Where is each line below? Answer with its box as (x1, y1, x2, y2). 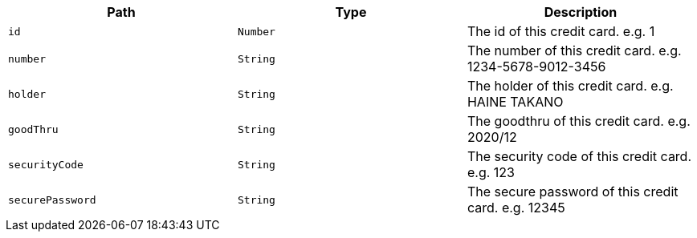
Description (544, 4, 618, 20)
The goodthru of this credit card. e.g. (467, 113, 691, 129)
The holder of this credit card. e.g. (467, 78, 674, 94)
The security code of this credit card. (467, 148, 692, 164)
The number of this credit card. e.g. (467, 42, 682, 58)
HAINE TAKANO (467, 94, 564, 110)
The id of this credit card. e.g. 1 (467, 23, 655, 39)
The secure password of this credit (467, 184, 679, 200)
